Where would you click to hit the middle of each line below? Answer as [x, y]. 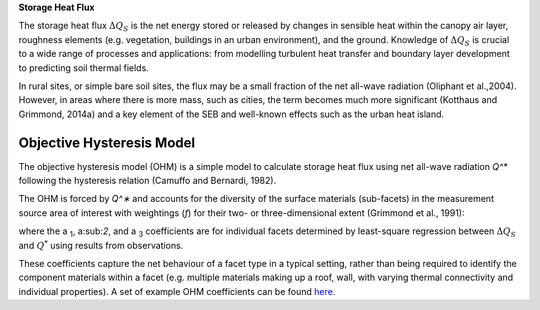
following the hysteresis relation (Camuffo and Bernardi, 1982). [147, 181]
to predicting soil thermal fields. [83, 67]
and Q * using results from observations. [101, 244]
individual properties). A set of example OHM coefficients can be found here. [177, 291]
